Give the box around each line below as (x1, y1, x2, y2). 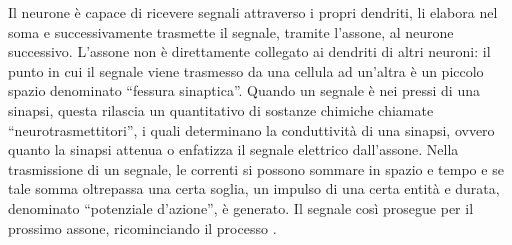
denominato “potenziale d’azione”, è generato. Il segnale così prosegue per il (8, 197, 474, 218)
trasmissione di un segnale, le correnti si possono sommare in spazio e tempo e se (8, 158, 504, 179)
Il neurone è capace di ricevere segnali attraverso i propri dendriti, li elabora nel (8, 2, 498, 22)
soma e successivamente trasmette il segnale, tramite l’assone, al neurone (8, 21, 454, 42)
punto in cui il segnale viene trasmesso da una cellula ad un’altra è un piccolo (8, 60, 484, 81)
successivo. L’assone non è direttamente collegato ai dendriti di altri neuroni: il (8, 41, 491, 62)
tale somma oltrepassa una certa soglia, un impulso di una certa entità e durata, (8, 178, 500, 199)
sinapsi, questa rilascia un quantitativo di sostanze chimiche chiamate (8, 99, 434, 120)
